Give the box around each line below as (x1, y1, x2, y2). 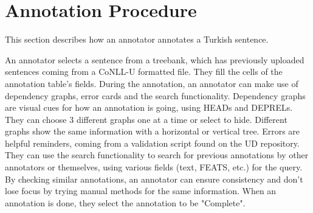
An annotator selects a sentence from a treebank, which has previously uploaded (5, 53, 304, 66)
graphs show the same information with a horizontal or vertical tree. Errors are (5, 125, 300, 138)
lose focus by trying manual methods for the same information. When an (5, 184, 277, 197)
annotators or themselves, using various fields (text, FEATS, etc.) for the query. (5, 161, 303, 173)
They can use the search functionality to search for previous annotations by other (5, 148, 309, 161)
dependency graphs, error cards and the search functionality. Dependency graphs (5, 89, 306, 102)
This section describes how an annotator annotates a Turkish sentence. (5, 33, 269, 46)
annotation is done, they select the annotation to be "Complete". (5, 196, 246, 209)
